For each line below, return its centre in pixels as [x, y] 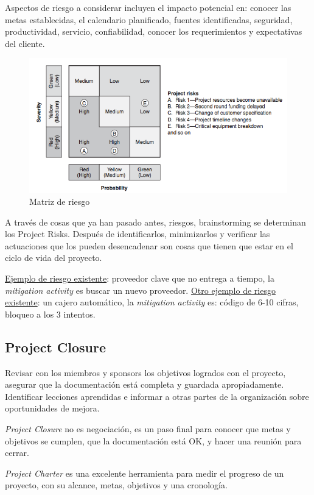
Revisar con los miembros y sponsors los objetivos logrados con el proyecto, [145, 372]
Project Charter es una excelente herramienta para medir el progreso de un [145, 473]
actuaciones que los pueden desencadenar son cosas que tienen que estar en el [149, 245]
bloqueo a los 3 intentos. [50, 314]
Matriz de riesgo [60, 201]
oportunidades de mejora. [52, 408]
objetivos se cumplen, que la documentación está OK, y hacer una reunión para [153, 440]
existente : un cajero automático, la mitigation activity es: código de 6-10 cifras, [152, 302]
